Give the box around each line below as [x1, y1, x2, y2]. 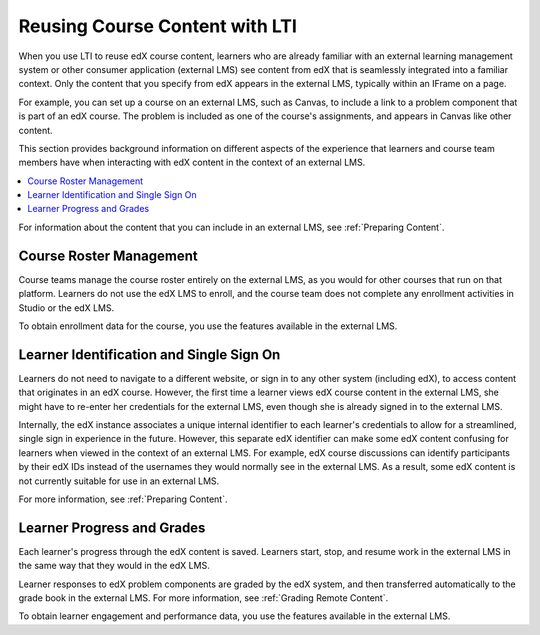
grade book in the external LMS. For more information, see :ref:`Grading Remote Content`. [18, 592, 389, 604]
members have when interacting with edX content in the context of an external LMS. [18, 156, 366, 169]
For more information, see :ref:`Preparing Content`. [18, 493, 228, 505]
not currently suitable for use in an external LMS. [18, 475, 220, 487]
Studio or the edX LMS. [18, 301, 115, 314]
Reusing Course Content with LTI [18, 15, 297, 37]
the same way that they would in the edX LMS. [18, 560, 210, 572]
